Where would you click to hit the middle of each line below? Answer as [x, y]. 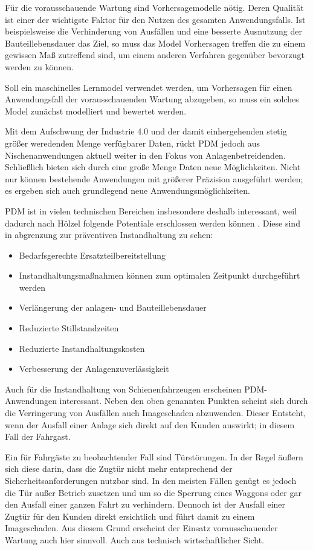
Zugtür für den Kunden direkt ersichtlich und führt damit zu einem [130, 516]
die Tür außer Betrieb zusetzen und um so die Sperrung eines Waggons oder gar [153, 492]
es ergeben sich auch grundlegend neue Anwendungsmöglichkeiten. [127, 191]
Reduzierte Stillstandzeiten [69, 328]
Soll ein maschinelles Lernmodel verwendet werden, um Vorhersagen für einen [149, 87]
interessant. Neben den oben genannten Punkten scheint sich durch [184, 401]
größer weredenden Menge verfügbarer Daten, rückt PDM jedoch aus [133, 143]
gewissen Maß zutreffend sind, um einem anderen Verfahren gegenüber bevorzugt [155, 55]
